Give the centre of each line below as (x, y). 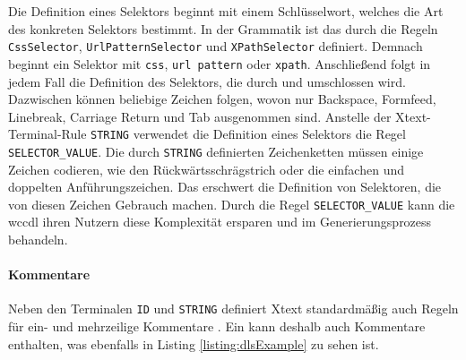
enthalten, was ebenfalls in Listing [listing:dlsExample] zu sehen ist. (194, 343)
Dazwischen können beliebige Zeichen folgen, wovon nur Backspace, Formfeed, (222, 99)
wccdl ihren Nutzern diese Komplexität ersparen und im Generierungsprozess (220, 222)
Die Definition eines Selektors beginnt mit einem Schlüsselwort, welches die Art (226, 11)
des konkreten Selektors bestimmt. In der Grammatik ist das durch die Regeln (223, 28)
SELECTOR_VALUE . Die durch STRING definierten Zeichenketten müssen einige (216, 151)
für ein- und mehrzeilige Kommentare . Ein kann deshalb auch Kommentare (217, 326)
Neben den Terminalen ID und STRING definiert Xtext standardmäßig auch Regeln (233, 309)
